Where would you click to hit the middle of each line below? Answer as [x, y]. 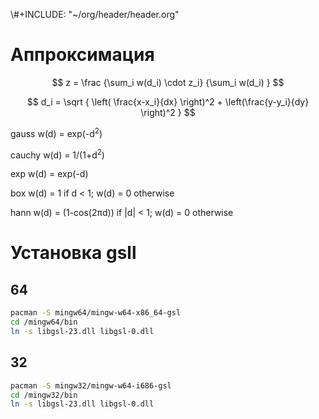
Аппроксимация [82, 55]
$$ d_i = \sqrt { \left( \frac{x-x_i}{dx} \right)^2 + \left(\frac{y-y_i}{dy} [168, 101]
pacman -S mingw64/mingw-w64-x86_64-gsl [96, 313]
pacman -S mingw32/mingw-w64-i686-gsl [91, 385]
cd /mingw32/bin [44, 395]
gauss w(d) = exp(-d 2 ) [56, 132]
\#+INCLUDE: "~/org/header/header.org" [95, 14]
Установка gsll [73, 253]
